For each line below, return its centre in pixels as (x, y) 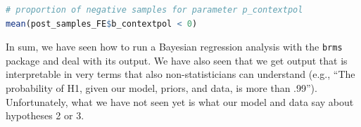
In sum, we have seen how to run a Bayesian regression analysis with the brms (174, 47)
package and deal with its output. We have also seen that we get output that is (177, 60)
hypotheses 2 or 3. (45, 115)
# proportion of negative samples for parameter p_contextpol (154, 10)
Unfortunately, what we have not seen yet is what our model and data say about (180, 101)
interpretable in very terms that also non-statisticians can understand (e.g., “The (180, 74)
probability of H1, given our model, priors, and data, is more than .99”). (161, 88)
